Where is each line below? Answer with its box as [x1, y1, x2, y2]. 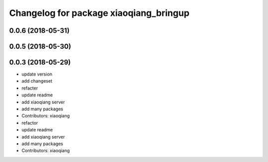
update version [21, 71, 53, 77]
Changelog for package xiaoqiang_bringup [9, 7, 190, 18]
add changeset [21, 78, 53, 84]
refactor [21, 120, 38, 126]
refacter [21, 85, 38, 91]
